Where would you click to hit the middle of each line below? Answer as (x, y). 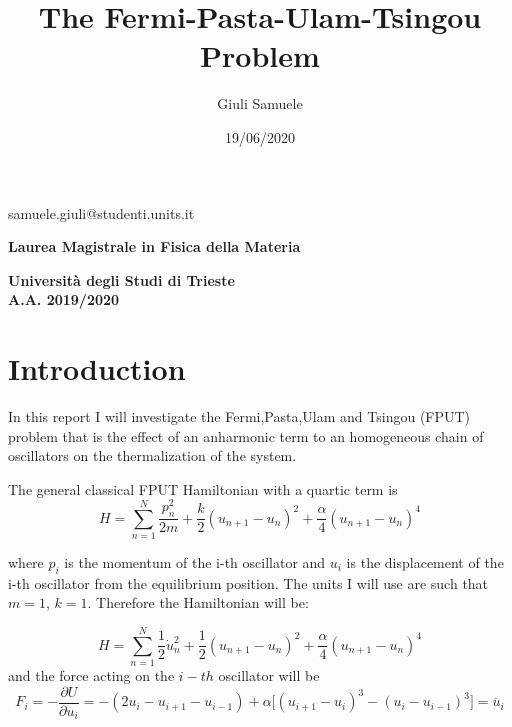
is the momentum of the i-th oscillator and (195, 562)
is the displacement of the (425, 562)
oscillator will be (269, 675)
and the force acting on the (91, 675)
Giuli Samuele (260, 103)
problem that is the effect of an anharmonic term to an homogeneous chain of (246, 435)
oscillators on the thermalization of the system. (152, 455)
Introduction (97, 368)
